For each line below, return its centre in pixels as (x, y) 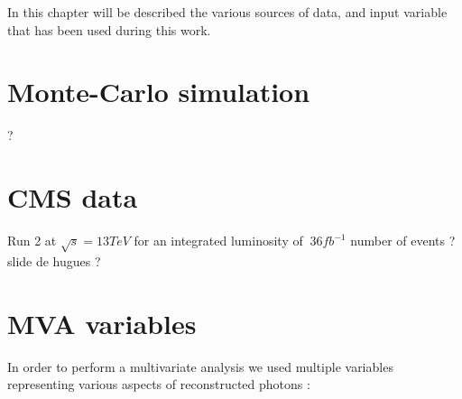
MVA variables (102, 323)
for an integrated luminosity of (218, 241)
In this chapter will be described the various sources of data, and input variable (227, 12)
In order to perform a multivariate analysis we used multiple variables (200, 366)
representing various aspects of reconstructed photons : (159, 384)
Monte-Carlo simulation (159, 92)
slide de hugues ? (54, 260)
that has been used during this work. (109, 29)
